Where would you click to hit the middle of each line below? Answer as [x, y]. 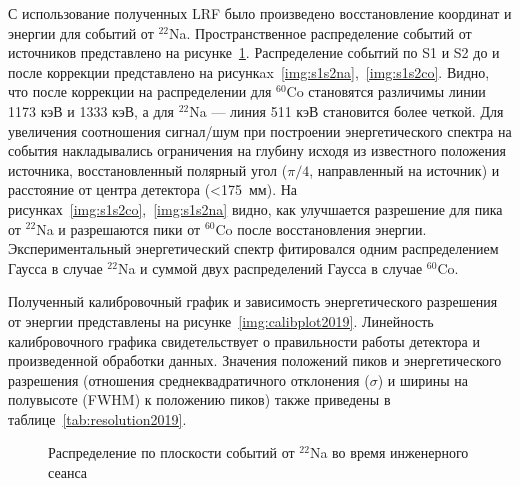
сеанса [68, 472]
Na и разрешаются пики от [118, 228]
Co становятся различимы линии [386, 91]
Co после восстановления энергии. [321, 228]
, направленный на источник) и [404, 169]
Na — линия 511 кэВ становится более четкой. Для [346, 110]
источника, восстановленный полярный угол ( [148, 169]
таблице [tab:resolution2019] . [97, 418]
